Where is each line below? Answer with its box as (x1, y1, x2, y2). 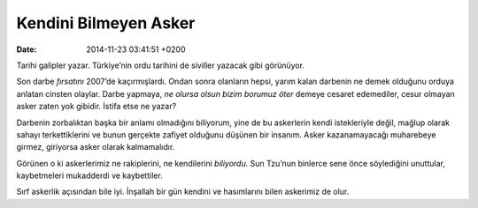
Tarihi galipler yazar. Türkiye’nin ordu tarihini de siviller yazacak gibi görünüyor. (16, 60, 305, 71)
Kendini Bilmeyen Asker (16, 13, 196, 33)
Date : (16, 44, 37, 55)
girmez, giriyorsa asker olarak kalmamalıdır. (16, 142, 175, 152)
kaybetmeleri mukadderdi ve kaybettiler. (16, 170, 163, 181)
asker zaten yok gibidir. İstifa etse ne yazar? (16, 101, 177, 112)
